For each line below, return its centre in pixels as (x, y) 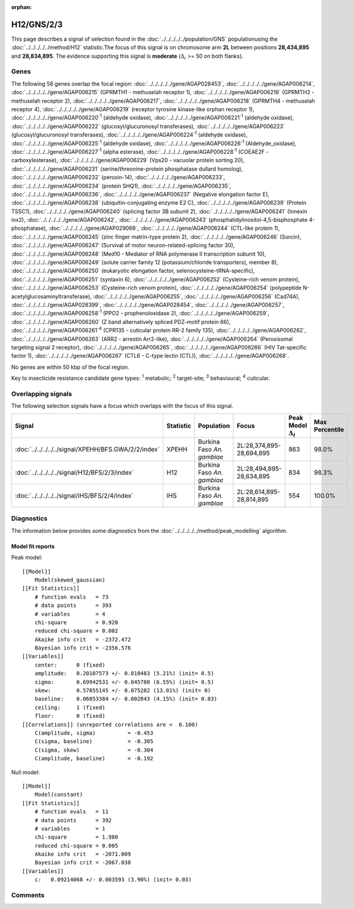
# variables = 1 (70, 828)
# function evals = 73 (71, 597)
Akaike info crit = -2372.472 (83, 639)
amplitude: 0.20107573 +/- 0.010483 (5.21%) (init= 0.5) (124, 674)
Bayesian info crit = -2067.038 (83, 863)
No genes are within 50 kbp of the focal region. (70, 367)
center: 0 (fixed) (70, 665)
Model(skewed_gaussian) (70, 580)
